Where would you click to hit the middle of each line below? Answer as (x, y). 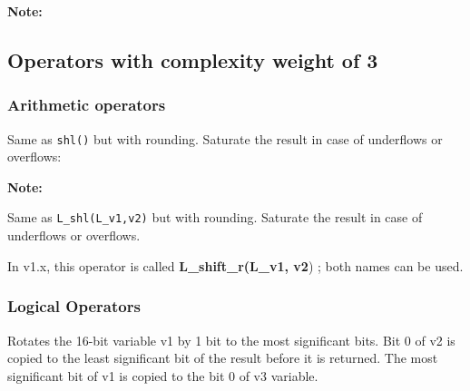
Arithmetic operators (87, 105)
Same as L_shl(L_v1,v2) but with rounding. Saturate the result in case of (215, 217)
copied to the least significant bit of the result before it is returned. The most (223, 358)
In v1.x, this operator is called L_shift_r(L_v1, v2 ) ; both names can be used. (235, 265)
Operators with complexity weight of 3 (193, 59)
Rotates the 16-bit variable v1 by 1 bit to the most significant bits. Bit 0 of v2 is (231, 340)
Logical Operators (74, 306)
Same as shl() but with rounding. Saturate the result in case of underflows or (225, 138)
